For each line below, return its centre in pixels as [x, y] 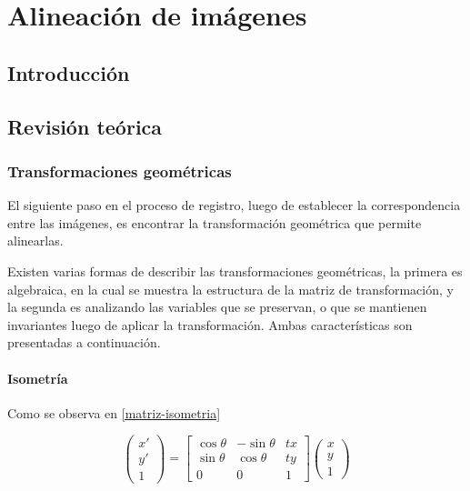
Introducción [69, 72]
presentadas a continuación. [84, 342]
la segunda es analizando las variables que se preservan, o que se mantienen [217, 307]
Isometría [38, 378]
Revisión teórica [85, 126]
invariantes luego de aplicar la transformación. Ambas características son [210, 324]
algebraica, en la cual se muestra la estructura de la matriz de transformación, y [230, 289]
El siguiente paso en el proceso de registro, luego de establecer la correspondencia [234, 205]
